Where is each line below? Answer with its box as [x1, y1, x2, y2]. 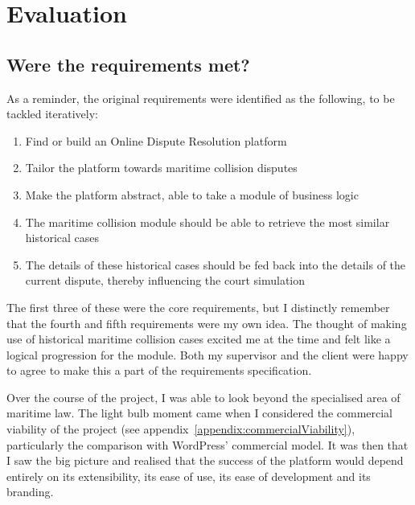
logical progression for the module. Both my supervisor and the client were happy [6, 346, 409, 363]
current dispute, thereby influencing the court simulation [25, 272, 306, 289]
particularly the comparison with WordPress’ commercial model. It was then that [6, 436, 409, 453]
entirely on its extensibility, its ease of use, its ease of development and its [6, 467, 371, 484]
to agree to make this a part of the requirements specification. [6, 362, 312, 379]
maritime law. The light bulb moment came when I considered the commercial [6, 404, 393, 421]
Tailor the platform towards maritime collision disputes [25, 159, 298, 176]
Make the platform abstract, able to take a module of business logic [25, 186, 359, 203]
